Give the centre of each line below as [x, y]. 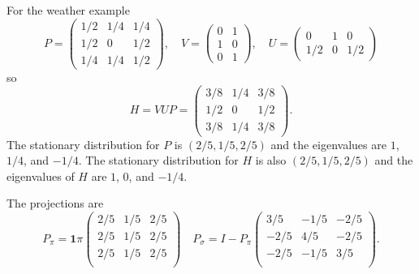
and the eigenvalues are [328, 144]
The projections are [55, 203]
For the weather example [68, 10]
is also [271, 160]
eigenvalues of [41, 176]
